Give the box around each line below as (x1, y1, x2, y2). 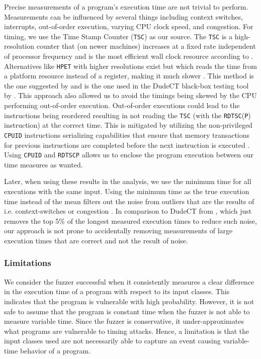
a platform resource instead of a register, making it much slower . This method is (4, 70, 254, 81)
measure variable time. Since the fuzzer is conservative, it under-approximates (4, 316, 244, 326)
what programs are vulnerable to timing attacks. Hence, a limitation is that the (4, 325, 249, 336)
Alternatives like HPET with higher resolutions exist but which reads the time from (4, 60, 257, 71)
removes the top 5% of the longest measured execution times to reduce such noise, (4, 215, 257, 226)
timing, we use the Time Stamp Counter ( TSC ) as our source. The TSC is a (4, 31, 232, 41)
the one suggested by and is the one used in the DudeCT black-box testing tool (4, 80, 249, 91)
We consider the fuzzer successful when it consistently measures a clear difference (4, 276, 254, 287)
